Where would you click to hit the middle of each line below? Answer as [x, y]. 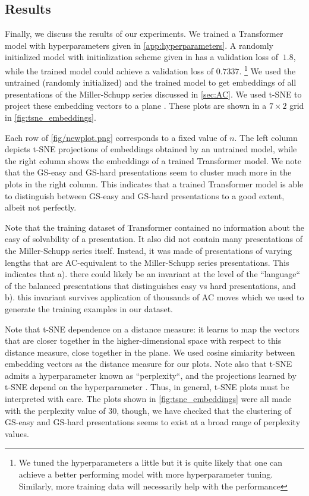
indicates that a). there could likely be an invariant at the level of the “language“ [153, 274]
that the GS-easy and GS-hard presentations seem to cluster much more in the [148, 172]
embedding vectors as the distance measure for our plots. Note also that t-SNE [149, 364]
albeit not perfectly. [41, 207]
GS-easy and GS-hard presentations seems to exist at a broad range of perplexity [153, 422]
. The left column [266, 137]
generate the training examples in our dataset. [89, 308]
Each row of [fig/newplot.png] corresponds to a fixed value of [116, 137]
